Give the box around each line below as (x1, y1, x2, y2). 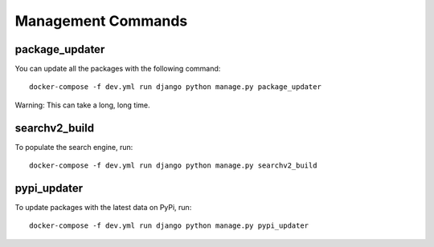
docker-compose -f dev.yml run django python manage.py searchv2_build (29, 161, 317, 170)
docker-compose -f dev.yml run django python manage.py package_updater (29, 83, 321, 91)
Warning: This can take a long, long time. (14, 100, 150, 110)
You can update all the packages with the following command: (14, 64, 221, 74)
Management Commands (14, 12, 188, 30)
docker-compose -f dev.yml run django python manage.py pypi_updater (29, 221, 309, 230)
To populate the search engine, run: (14, 142, 133, 152)
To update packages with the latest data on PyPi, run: (14, 203, 192, 213)
